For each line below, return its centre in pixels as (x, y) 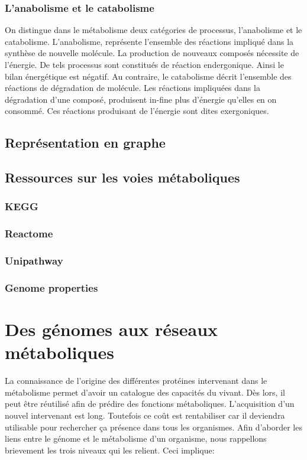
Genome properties (51, 287)
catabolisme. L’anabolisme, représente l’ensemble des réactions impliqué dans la (149, 41)
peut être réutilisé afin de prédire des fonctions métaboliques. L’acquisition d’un (150, 404)
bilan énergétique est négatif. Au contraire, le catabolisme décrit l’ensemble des (148, 76)
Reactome (29, 234)
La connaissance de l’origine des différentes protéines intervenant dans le (136, 381)
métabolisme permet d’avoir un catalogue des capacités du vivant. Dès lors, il (145, 392)
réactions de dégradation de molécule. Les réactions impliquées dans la (133, 88)
